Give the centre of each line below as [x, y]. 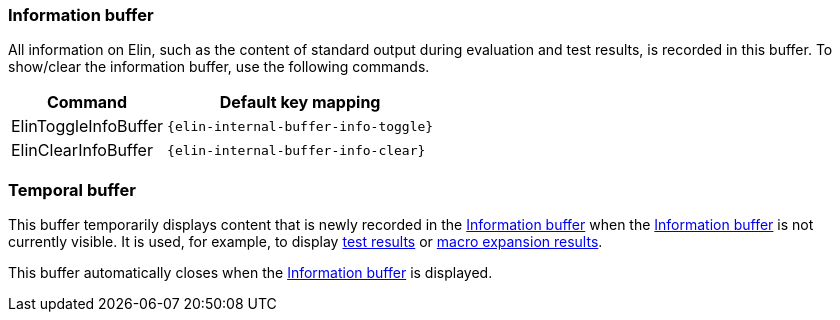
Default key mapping [300, 102]
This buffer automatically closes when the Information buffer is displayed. [250, 273]
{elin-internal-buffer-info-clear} [296, 150]
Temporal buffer [72, 189]
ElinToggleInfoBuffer [87, 126]
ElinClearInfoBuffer [82, 150]
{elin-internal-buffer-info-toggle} [300, 126]
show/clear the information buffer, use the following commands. [219, 67]
